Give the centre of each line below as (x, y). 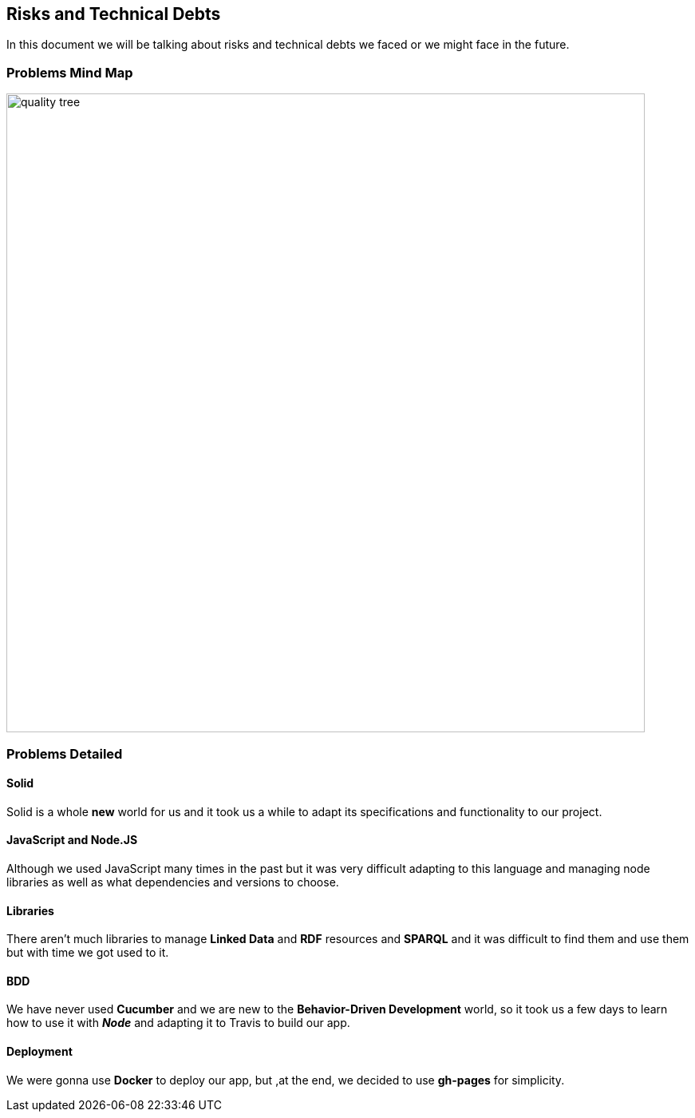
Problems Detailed (65, 753)
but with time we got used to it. (88, 953)
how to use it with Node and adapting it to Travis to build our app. (178, 1023)
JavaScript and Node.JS (72, 840)
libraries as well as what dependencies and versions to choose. (173, 882)
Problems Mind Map (70, 72)
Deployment (39, 1052)
